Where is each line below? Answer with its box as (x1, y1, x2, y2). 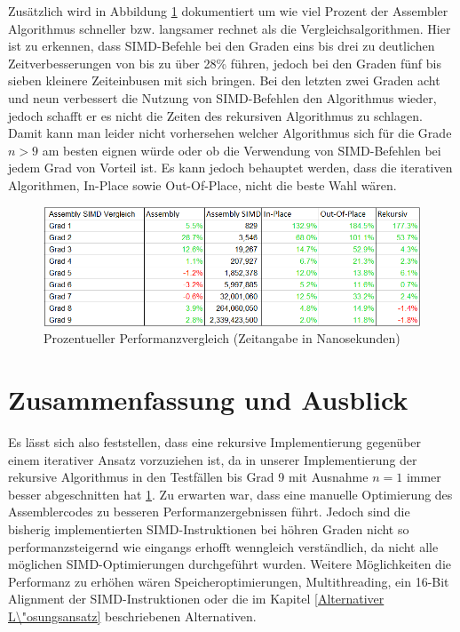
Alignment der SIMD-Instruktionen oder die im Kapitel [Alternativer (8, 589, 385, 608)
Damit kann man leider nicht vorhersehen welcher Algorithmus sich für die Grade (8, 124, 452, 142)
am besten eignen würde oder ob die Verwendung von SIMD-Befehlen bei (42, 140, 441, 159)
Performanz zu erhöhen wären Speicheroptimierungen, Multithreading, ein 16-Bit (8, 572, 449, 590)
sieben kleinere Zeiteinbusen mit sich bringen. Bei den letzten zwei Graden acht (8, 71, 440, 90)
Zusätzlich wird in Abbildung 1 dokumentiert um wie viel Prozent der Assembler (8, 2, 448, 20)
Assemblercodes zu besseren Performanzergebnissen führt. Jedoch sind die (8, 502, 410, 521)
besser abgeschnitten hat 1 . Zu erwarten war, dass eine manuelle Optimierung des (8, 484, 453, 503)
